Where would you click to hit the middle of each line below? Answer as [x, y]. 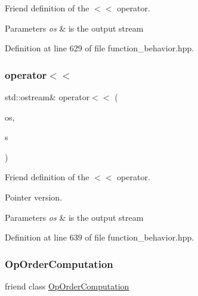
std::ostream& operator [47, 97]
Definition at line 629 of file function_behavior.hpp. [100, 48]
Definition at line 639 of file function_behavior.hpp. [100, 237]
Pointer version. [34, 197]
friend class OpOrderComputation [67, 286]
